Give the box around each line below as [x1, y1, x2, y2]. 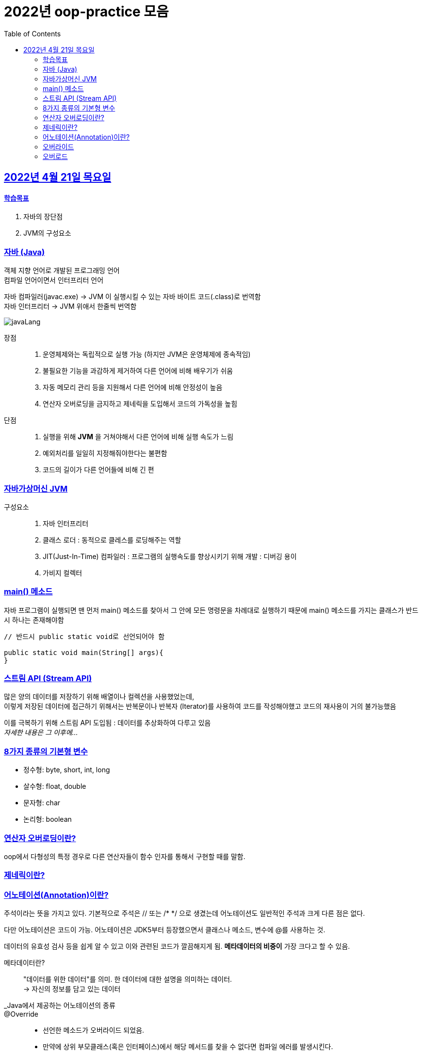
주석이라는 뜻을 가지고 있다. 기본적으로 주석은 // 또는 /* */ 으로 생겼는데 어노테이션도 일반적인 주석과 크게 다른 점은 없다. [4, 909, 365, 918]
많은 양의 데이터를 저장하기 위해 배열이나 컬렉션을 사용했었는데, [4, 692, 195, 701]
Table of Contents [4, 29, 61, 38]
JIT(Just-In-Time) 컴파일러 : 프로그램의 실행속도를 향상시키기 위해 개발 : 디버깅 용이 [43, 552, 297, 560]
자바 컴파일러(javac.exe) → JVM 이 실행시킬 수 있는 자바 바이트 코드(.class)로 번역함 [4, 292, 261, 301]
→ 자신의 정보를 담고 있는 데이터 [23, 985, 121, 993]
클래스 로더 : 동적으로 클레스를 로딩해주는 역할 [43, 535, 181, 544]
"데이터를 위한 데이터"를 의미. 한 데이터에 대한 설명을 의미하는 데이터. [23, 975, 232, 984]
